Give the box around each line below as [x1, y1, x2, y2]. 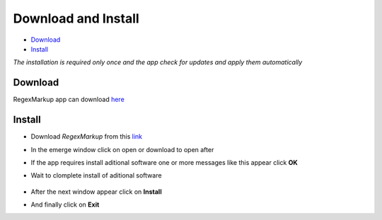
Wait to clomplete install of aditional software [30, 171, 162, 180]
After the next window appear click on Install [30, 187, 162, 196]
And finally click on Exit [30, 200, 100, 209]
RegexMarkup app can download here [13, 95, 125, 104]
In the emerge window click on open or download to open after [30, 145, 214, 154]
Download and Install [13, 11, 139, 26]
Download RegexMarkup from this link [30, 132, 143, 141]
